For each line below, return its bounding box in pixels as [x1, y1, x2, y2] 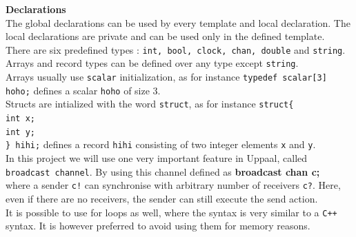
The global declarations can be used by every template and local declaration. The [6, 15, 350, 30]
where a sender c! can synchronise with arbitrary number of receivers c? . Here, [6, 178, 341, 192]
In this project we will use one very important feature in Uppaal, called [6, 151, 308, 165]
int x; [6, 114, 35, 124]
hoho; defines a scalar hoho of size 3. [6, 83, 161, 97]
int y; [6, 127, 35, 137]
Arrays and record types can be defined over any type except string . [6, 56, 299, 70]
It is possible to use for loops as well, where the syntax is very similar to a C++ [6, 205, 337, 219]
